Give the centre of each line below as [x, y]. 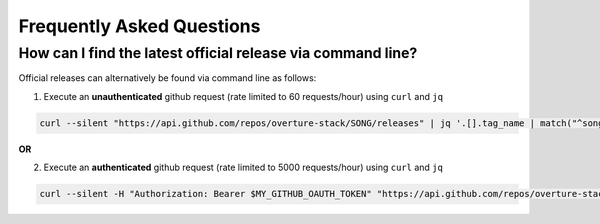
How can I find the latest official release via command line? [218, 53]
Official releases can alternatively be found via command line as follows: [167, 78]
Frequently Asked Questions [139, 26]
